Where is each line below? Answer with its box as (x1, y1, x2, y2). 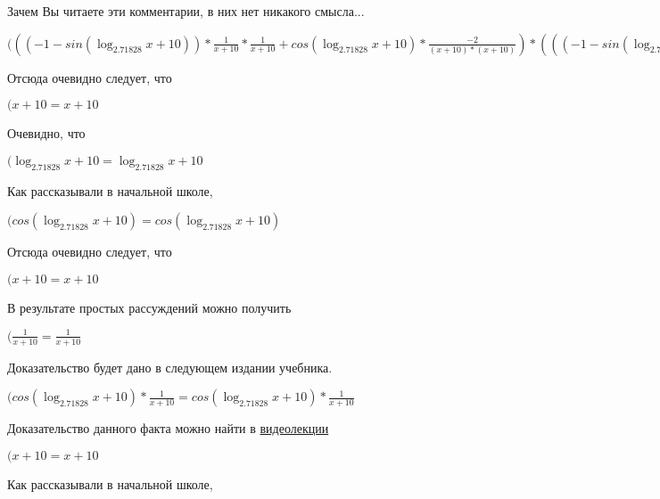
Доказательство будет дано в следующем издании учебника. (7, 357, 333, 376)
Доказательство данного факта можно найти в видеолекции (7, 419, 329, 438)
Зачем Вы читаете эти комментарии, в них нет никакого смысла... (7, 2, 365, 20)
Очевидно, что (7, 124, 86, 143)
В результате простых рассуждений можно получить (7, 298, 292, 316)
